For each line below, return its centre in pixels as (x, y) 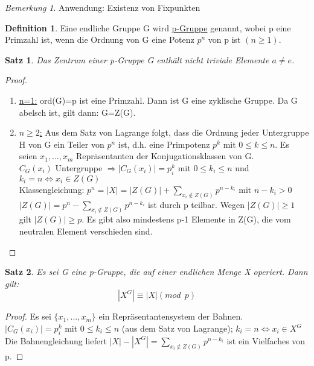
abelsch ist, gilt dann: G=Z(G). (77, 112)
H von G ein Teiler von (62, 144)
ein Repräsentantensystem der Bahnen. (171, 316)
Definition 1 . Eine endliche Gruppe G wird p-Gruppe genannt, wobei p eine (148, 27)
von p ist (224, 39)
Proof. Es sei (28, 316)
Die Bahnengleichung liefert (56, 340)
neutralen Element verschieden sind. (86, 231)
